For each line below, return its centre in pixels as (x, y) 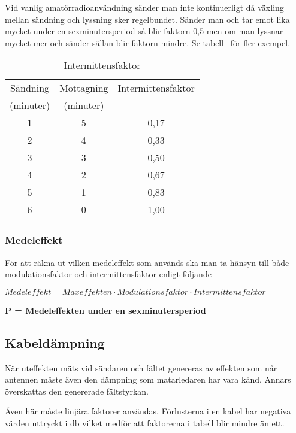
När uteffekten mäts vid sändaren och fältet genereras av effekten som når (141, 367)
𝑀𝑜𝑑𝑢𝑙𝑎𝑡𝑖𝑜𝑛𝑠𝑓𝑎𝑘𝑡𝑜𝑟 (153, 292)
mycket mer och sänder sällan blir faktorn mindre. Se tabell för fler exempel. (148, 42)
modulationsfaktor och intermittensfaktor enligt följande (108, 274)
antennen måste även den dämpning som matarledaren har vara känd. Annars (148, 379)
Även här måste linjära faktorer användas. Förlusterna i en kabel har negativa (148, 411)
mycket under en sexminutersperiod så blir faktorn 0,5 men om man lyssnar (144, 31)
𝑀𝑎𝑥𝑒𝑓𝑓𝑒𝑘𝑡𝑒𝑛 (87, 292)
